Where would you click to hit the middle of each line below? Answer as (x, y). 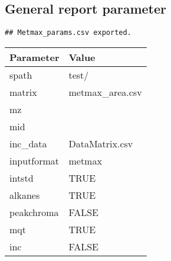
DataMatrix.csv (101, 143)
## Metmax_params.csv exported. (68, 33)
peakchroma (34, 212)
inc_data (28, 143)
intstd (22, 178)
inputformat (34, 160)
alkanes (25, 195)
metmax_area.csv (105, 92)
